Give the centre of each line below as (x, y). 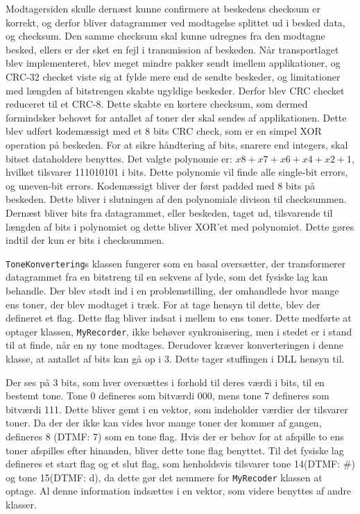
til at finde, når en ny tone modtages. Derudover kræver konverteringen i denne (175, 345)
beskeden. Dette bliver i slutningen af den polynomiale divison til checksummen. (176, 199)
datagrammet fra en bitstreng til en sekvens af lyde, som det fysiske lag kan (167, 277)
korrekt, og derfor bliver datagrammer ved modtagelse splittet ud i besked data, (175, 22)
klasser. (21, 504)
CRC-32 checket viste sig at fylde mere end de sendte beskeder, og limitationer (173, 76)
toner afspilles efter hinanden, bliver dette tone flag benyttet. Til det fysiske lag (175, 450)
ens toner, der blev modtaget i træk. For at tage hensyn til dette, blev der (163, 304)
